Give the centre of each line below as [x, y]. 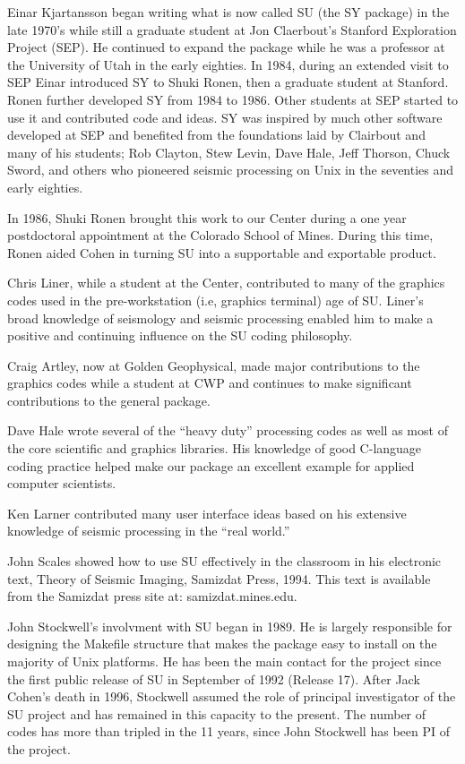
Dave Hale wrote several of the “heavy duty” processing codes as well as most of [228, 430]
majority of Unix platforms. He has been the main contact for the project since [224, 661]
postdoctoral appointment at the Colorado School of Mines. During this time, [220, 235]
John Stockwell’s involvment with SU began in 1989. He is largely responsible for [230, 626]
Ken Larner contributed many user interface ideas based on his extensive [207, 513]
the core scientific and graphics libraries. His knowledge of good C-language [215, 448]
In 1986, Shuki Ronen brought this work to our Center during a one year [207, 217]
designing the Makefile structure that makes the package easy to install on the [222, 644]
